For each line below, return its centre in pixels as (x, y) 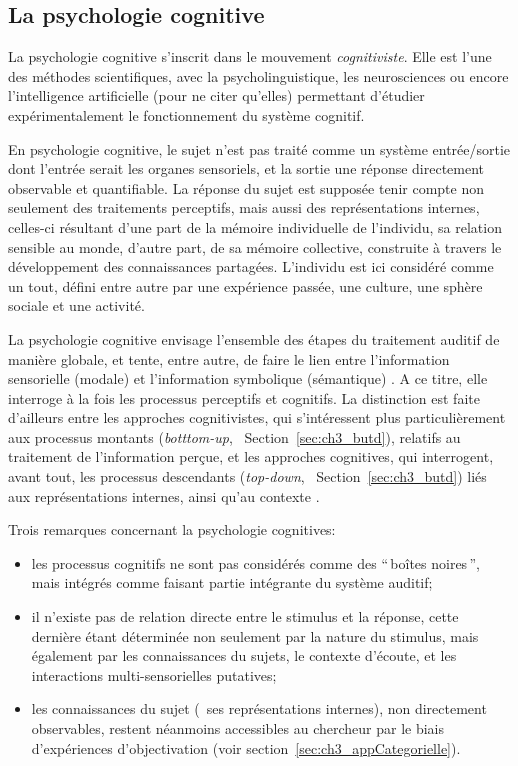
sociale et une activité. (76, 305)
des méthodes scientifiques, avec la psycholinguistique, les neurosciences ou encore (258, 75)
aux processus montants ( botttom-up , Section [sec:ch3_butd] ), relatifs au (234, 436)
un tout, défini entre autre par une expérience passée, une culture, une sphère (245, 285)
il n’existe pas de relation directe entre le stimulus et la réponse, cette (245, 616)
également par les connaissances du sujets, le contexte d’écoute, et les (244, 655)
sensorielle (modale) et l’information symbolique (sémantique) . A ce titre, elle (248, 378)
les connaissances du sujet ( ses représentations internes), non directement (259, 708)
